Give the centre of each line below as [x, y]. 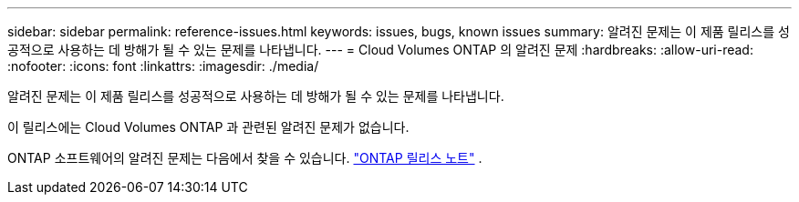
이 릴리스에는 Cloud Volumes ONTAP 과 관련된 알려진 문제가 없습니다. [208, 127]
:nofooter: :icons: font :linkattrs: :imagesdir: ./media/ [163, 66]
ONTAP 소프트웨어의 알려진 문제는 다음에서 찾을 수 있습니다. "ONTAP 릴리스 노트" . [245, 158]
